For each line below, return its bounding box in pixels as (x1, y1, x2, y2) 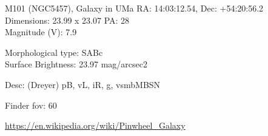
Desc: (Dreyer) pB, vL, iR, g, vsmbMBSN (5, 78, 161, 90)
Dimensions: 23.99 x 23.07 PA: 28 (5, 13, 130, 26)
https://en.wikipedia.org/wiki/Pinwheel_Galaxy (5, 119, 186, 132)
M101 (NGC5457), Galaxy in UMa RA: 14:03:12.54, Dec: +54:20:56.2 (5, 2, 264, 14)
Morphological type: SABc (5, 46, 103, 58)
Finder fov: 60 (5, 98, 57, 111)
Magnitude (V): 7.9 (5, 25, 77, 38)
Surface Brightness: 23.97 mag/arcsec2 (5, 58, 148, 70)
